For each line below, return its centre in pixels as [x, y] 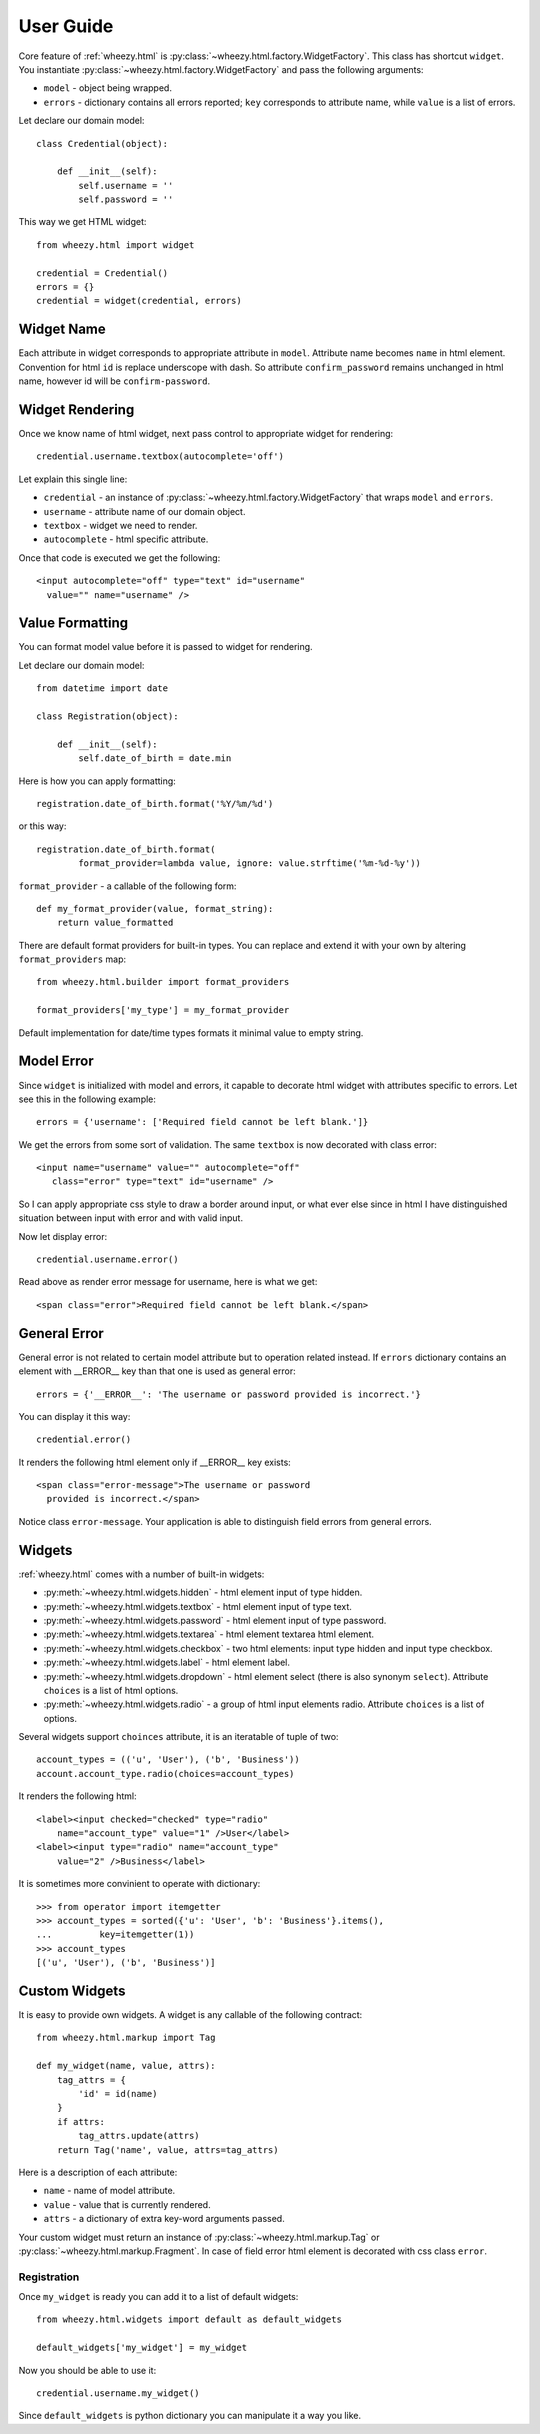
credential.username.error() [107, 1259]
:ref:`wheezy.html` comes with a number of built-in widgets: [141, 1574]
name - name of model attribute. [109, 2191]
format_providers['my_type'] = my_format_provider [163, 1010]
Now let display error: [63, 1236]
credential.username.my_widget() [118, 2393]
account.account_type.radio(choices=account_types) [165, 1773]
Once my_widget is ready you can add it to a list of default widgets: [158, 2297]
